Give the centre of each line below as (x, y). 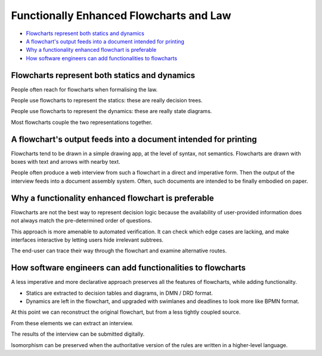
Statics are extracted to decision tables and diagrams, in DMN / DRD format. (119, 293)
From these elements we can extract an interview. (72, 323)
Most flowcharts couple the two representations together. (82, 122)
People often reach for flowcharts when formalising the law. (84, 89)
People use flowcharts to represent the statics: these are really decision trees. (107, 101)
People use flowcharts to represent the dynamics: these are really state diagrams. (112, 111)
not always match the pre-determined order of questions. (81, 221)
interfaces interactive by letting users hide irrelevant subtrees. (87, 240)
